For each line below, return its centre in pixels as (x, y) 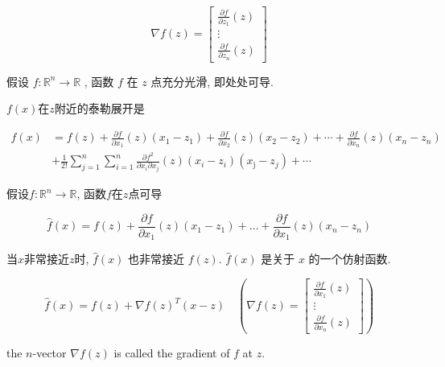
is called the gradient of (172, 353)
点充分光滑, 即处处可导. (212, 81)
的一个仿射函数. (350, 259)
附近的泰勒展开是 (99, 108)
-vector (49, 353)
